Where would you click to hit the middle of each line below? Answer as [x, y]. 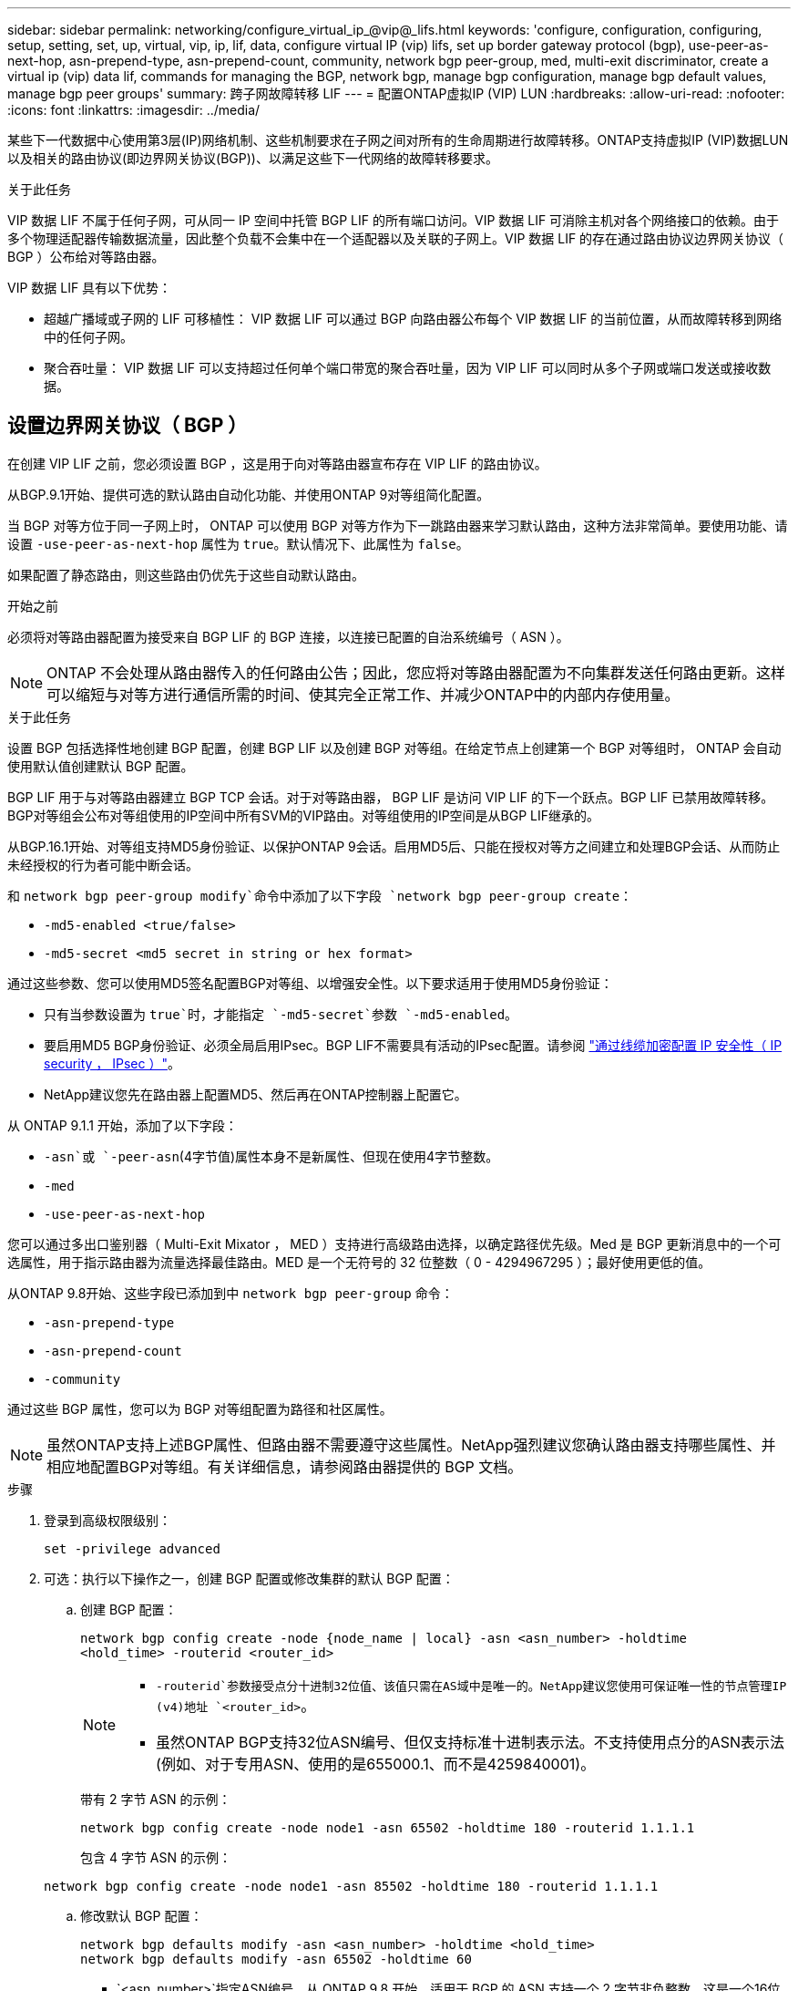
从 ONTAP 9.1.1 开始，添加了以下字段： [123, 1125]
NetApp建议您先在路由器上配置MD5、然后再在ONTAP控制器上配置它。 [256, 1094]
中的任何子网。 [88, 337]
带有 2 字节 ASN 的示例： [156, 1799]
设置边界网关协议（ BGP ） [128, 426]
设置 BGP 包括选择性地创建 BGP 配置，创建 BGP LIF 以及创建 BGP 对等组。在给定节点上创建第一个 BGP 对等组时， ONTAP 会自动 [394, 748]
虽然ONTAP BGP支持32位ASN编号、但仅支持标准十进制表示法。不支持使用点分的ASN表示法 [471, 1742]
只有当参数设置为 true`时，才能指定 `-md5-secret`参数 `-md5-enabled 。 [281, 1014]
